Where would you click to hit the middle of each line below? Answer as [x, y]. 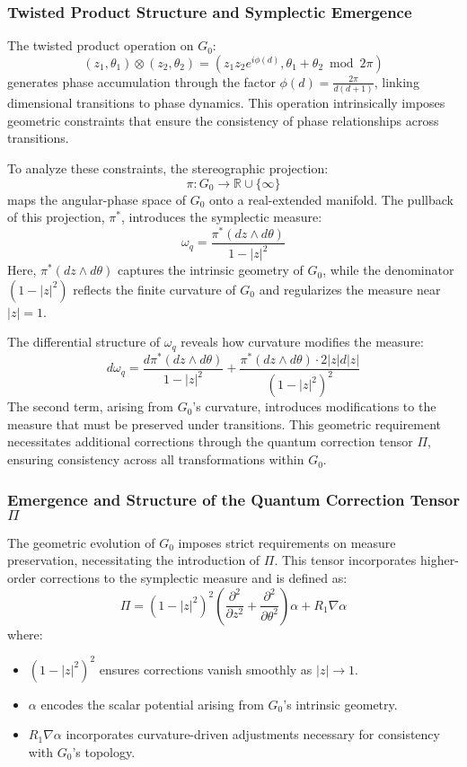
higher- [439, 560]
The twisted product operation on [101, 45]
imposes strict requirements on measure [287, 542]
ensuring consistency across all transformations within [156, 459]
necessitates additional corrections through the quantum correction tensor [210, 441]
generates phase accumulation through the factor [141, 81]
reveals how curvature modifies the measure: [302, 342]
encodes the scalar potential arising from [152, 704]
